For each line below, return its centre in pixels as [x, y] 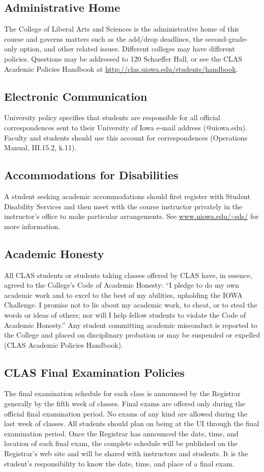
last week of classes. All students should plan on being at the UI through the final [132, 423]
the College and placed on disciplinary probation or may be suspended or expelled [132, 335]
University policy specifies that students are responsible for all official [112, 117]
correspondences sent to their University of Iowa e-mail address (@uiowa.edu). [126, 127]
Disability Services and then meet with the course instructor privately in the [123, 206]
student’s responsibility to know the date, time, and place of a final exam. [119, 463]
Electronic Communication [76, 96]
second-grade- [227, 38]
